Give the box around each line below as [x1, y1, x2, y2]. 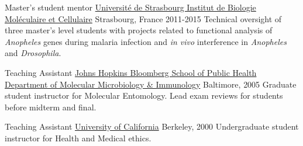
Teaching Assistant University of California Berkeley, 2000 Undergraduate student [5, 120, 299, 133]
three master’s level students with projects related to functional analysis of [5, 24, 273, 36]
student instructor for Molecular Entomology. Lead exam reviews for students [5, 89, 283, 102]
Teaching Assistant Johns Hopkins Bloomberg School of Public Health [5, 66, 257, 78]
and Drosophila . [5, 47, 61, 59]
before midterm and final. [5, 100, 97, 113]
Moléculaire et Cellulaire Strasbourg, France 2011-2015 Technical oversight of [5, 12, 282, 25]
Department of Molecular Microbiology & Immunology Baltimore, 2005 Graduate [5, 78, 297, 90]
